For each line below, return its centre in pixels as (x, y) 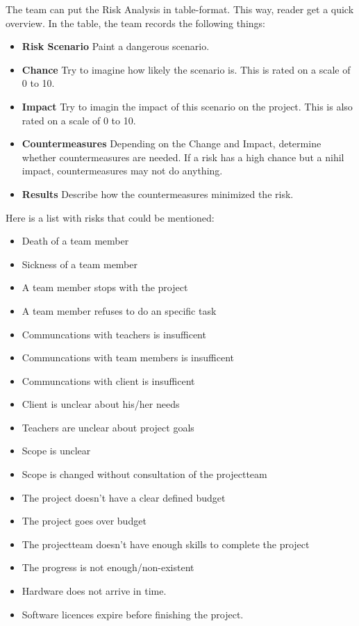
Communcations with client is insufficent (108, 380)
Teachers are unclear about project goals (108, 427)
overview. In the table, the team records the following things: (135, 23)
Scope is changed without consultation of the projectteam (144, 474)
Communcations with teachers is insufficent (114, 334)
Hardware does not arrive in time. (94, 591)
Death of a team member (75, 241)
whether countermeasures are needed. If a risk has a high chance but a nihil (183, 157)
